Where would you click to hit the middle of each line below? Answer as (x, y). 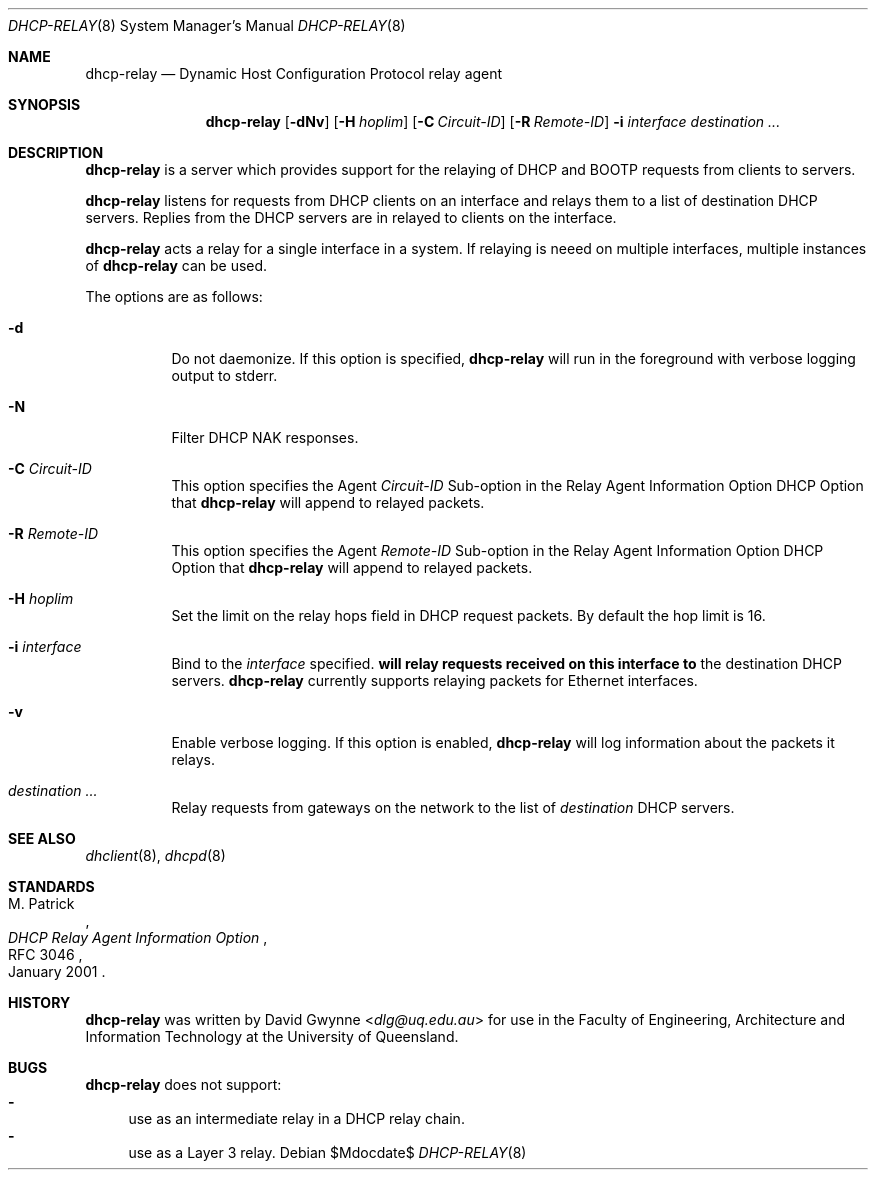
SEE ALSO (42, 838)
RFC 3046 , (45, 954)
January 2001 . (57, 971)
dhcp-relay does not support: (183, 1084)
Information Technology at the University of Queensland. (272, 1036)
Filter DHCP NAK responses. (265, 437)
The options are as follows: (174, 296)
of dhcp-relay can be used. (176, 265)
